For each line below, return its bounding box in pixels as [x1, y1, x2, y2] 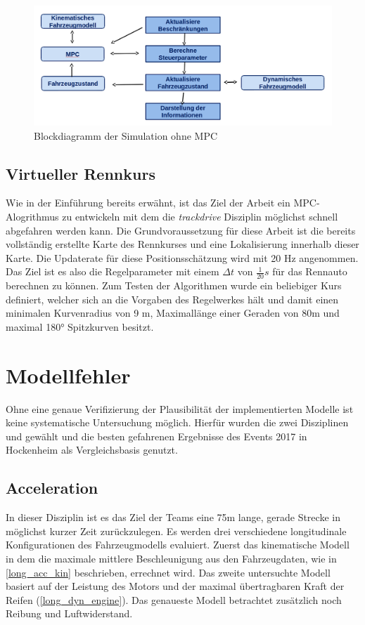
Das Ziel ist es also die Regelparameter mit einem [6, 264, 219, 279]
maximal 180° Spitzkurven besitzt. [6, 319, 154, 334]
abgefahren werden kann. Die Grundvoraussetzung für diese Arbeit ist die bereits [6, 223, 356, 237]
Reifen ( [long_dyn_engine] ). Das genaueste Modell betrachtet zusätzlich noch [6, 592, 342, 607]
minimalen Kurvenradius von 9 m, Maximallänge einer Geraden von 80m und [6, 305, 340, 320]
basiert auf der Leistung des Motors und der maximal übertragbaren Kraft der [6, 579, 345, 593]
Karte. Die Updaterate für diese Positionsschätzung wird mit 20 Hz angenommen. [6, 250, 359, 265]
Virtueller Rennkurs [6, 162, 155, 184]
